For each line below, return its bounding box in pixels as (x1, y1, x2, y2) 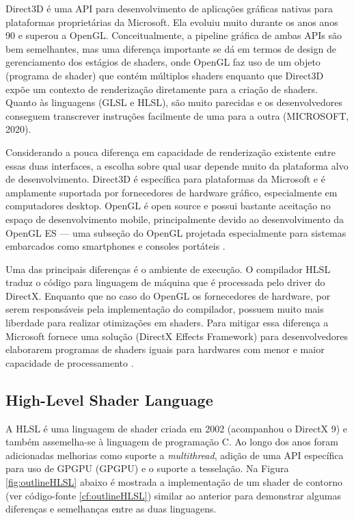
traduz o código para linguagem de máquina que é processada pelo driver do (5, 275, 325, 289)
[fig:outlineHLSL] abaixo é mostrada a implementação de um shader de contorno (5, 475, 343, 489)
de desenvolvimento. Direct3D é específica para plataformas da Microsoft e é (5, 172, 325, 186)
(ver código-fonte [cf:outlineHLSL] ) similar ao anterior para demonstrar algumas (5, 488, 341, 502)
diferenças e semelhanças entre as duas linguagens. (5, 502, 217, 516)
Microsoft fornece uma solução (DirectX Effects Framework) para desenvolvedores (5, 328, 348, 343)
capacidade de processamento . (5, 355, 134, 369)
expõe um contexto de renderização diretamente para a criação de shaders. (5, 81, 318, 96)
